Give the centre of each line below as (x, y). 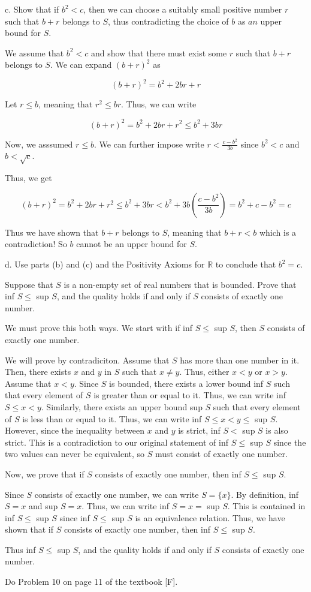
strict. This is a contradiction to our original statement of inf (117, 442)
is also (277, 430)
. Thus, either (204, 372)
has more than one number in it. (240, 360)
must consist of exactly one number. (221, 454)
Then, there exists (38, 372)
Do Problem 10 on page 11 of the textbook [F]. (91, 582)
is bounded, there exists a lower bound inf (186, 383)
